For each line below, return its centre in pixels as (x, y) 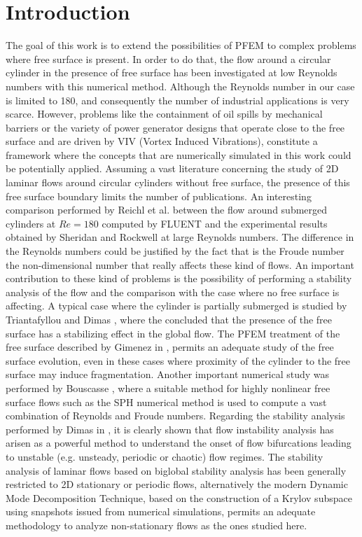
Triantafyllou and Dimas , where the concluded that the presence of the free (169, 319)
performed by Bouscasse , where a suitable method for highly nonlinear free (168, 388)
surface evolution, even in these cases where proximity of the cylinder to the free (178, 360)
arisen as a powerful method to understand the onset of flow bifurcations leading (179, 443)
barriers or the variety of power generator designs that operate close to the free (175, 127)
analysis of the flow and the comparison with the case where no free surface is (173, 292)
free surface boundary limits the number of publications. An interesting (159, 196)
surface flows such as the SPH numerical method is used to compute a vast (166, 402)
